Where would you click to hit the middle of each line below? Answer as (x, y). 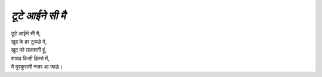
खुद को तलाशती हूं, (29, 50)
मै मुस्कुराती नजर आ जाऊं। (37, 67)
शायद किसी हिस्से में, (30, 58)
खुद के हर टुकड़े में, (29, 41)
